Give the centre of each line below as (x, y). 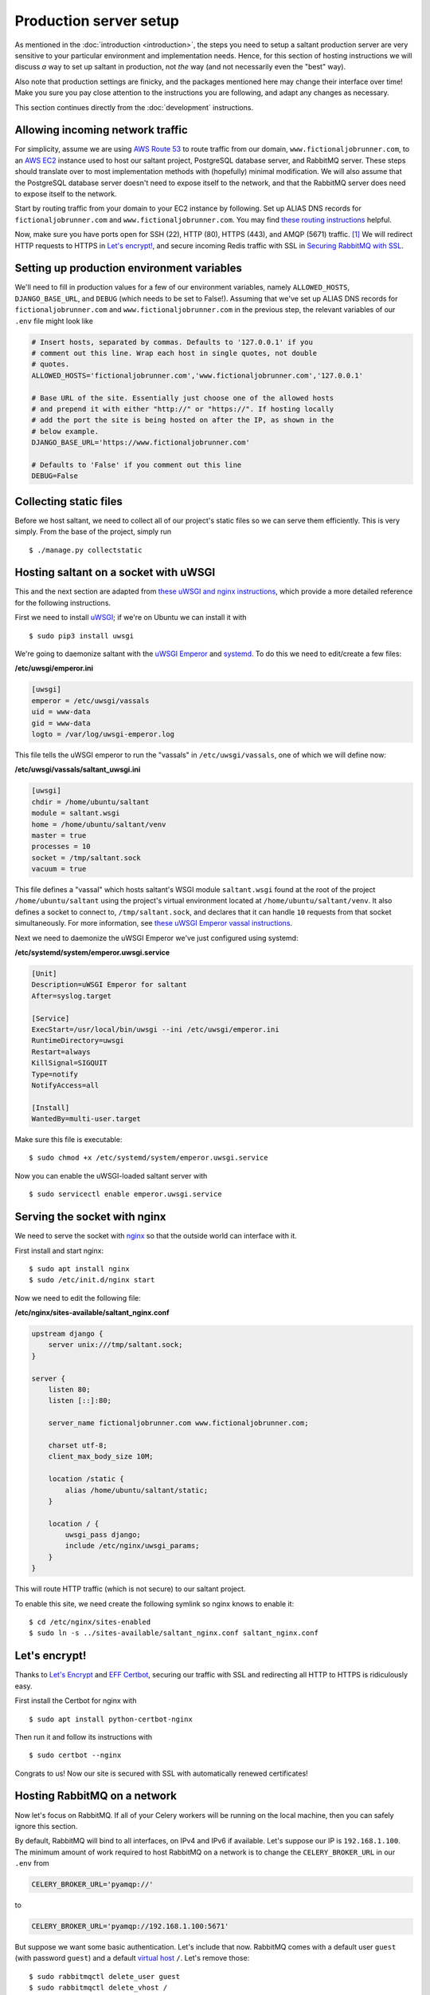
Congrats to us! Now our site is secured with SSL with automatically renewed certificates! (161, 1773)
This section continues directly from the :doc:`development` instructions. (134, 107)
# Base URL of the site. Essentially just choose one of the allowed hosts (183, 398)
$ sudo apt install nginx (80, 1268)
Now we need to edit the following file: (78, 1298)
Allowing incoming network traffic (102, 130)
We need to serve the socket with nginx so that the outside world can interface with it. (156, 1236)
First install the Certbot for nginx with (76, 1701)
